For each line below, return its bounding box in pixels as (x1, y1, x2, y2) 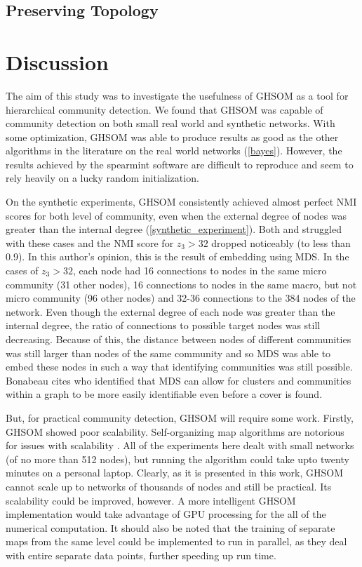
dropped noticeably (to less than (211, 235, 351, 250)
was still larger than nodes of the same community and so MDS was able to (6, 345, 331, 360)
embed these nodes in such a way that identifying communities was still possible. (6, 359, 353, 374)
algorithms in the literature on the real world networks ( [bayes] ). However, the (6, 143, 342, 158)
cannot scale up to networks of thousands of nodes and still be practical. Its (6, 479, 332, 493)
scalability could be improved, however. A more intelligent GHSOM (6, 493, 296, 507)
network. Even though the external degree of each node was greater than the (6, 304, 335, 319)
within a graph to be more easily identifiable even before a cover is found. (6, 387, 323, 401)
